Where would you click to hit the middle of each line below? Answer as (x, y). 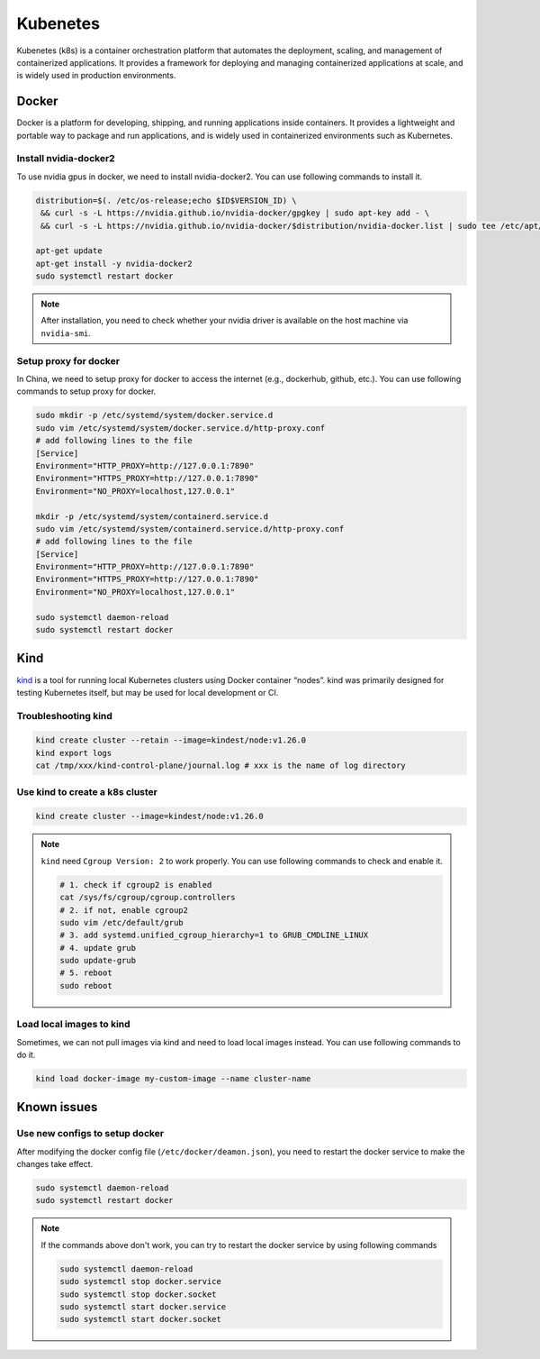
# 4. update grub (98, 948)
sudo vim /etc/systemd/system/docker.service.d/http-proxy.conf (180, 428)
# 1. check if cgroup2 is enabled (136, 885)
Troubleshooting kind (64, 716)
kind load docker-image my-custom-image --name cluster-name (173, 1078)
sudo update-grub (98, 961)
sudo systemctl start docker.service (143, 1307)
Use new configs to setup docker (90, 1134)
